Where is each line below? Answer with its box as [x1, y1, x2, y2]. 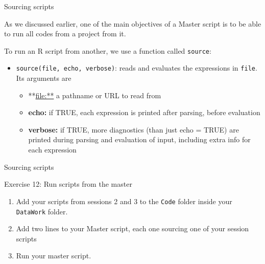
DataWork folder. [16, 206, 68, 216]
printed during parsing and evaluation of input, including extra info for [28, 134, 251, 145]
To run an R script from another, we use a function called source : [4, 45, 211, 56]
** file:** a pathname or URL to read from [28, 90, 161, 100]
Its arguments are [16, 73, 71, 83]
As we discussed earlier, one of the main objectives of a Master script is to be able [4, 18, 261, 29]
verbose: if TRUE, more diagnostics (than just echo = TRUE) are [28, 124, 239, 135]
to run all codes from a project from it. [4, 28, 126, 39]
